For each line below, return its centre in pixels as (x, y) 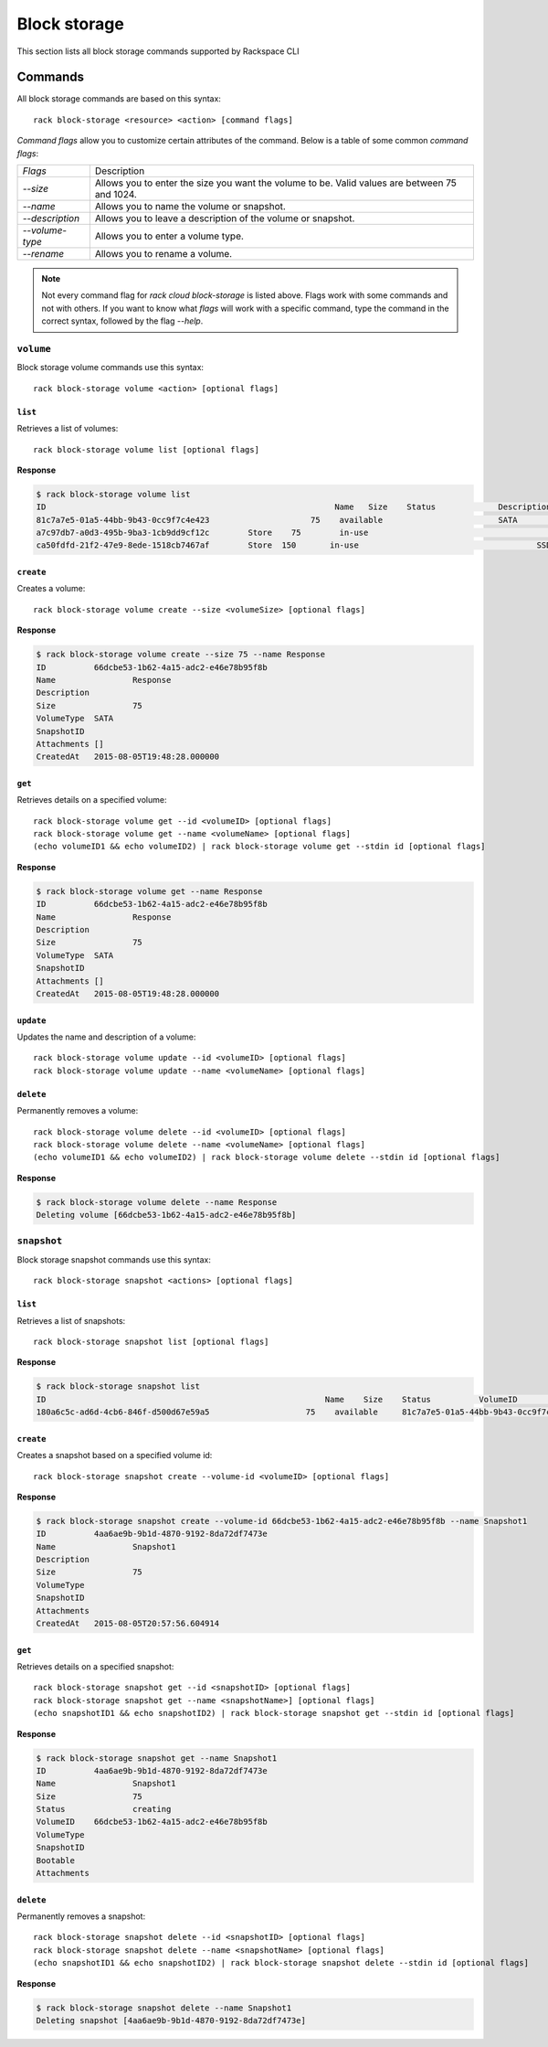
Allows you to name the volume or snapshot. (190, 207)
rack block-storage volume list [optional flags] (147, 449)
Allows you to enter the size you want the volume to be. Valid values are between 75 (275, 183)
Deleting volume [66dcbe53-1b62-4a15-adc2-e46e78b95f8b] (166, 1215)
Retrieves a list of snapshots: (71, 1320)
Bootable (56, 1860)
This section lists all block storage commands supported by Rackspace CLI (158, 51)
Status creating (104, 1809)
